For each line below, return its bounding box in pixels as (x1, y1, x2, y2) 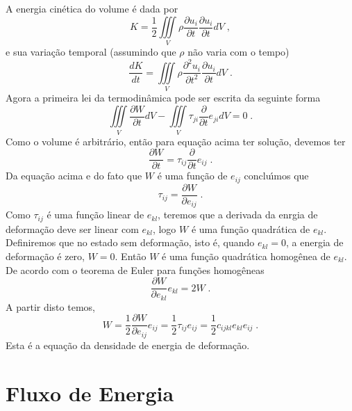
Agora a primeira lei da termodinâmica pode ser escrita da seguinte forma (6, 90, 321, 105)
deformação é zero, (6, 248, 85, 263)
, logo (152, 221, 176, 236)
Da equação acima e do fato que (6, 168, 142, 183)
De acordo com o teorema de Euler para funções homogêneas (6, 262, 265, 277)
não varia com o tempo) (187, 45, 290, 59)
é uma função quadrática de (191, 221, 310, 236)
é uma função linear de (47, 207, 144, 222)
